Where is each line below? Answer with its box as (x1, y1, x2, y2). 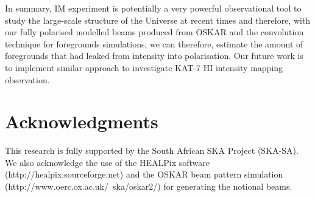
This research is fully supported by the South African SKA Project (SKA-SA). (5, 144, 299, 157)
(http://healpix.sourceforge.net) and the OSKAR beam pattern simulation (5, 168, 283, 181)
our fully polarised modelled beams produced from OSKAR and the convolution (5, 26, 304, 38)
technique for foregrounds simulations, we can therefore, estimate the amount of (5, 37, 303, 50)
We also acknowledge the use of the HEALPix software (5, 156, 210, 168)
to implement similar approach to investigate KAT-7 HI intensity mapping (5, 61, 283, 74)
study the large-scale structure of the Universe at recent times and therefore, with (5, 13, 311, 26)
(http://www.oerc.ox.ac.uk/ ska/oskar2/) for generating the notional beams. (5, 180, 292, 193)
